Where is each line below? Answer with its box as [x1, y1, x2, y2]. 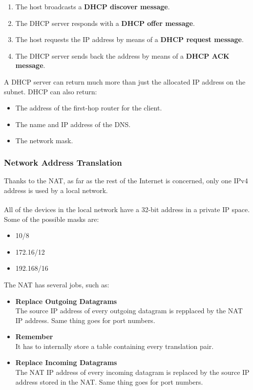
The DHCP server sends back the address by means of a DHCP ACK [15, 50, 230, 61]
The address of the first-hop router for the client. [15, 103, 162, 113]
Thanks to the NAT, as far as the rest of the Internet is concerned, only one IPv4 [4, 175, 248, 186]
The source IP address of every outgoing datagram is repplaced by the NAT [15, 305, 243, 316]
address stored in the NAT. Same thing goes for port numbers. [15, 376, 203, 387]
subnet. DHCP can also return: [4, 86, 97, 96]
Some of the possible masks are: [4, 214, 99, 224]
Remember [15, 331, 53, 342]
